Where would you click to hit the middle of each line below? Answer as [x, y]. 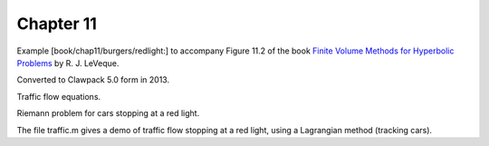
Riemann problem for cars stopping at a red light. [108, 113]
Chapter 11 [57, 24]
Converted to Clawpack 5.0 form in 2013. [93, 80]
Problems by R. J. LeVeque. [68, 63]
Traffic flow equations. [59, 96]
